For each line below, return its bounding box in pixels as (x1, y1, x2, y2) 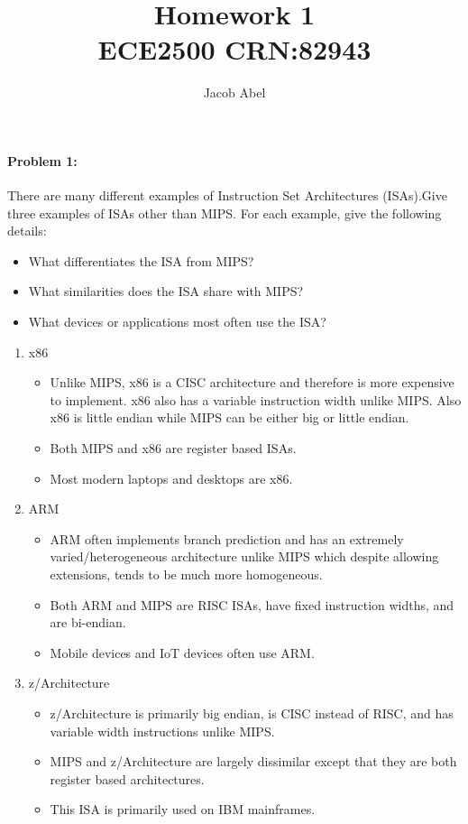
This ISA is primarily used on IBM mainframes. (50, 800, 316, 819)
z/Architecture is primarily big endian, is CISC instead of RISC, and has (50, 703, 454, 722)
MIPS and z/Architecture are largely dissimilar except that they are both (50, 752, 457, 771)
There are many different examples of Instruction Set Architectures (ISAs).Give (7, 186, 447, 205)
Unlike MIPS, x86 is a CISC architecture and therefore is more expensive (50, 373, 454, 392)
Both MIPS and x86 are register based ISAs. (50, 439, 297, 458)
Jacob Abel (203, 83, 266, 102)
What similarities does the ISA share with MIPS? (28, 282, 304, 301)
